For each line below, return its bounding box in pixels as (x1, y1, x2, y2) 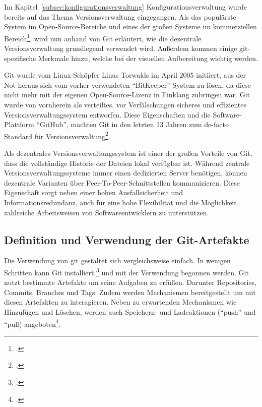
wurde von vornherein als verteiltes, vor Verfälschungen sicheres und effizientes (4, 99, 246, 109)
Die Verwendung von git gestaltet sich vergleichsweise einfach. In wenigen (4, 255, 231, 266)
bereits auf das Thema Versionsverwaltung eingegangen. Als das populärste (4, 11, 236, 22)
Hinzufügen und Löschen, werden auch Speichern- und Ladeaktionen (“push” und (4, 307, 256, 317)
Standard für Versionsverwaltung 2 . (4, 129, 110, 141)
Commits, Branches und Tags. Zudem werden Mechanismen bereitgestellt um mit (4, 286, 256, 297)
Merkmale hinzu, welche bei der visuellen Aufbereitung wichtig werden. (38, 52, 258, 63)
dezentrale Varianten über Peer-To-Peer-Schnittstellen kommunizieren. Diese (4, 177, 240, 188)
